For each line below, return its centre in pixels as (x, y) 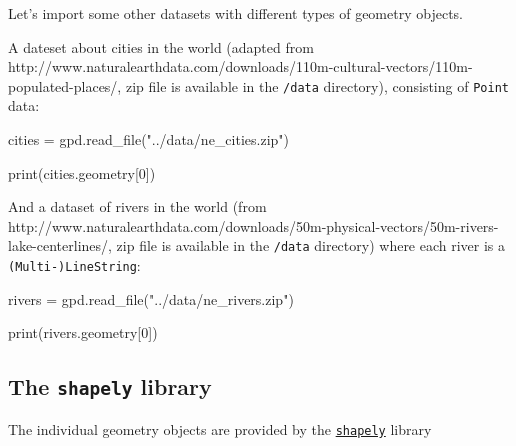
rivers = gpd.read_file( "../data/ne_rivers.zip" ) (151, 298)
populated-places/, (65, 85)
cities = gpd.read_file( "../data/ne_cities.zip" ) (148, 139)
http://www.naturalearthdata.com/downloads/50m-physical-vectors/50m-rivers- (253, 225)
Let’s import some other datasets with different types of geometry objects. (235, 13)
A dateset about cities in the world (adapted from (161, 46)
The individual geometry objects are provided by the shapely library (220, 428)
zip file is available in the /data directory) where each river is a (311, 245)
